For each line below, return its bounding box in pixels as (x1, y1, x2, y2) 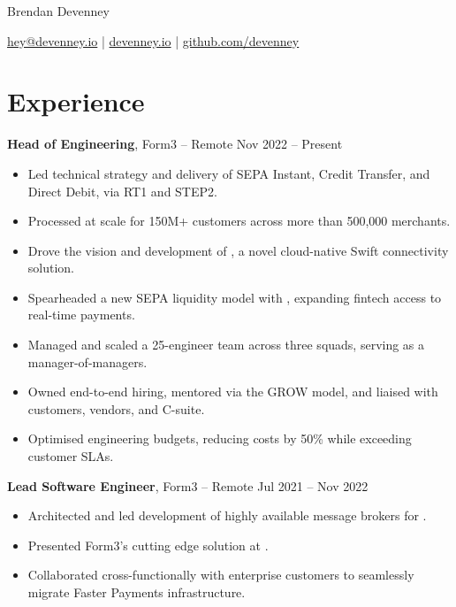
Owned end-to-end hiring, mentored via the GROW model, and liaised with (27, 382, 438, 401)
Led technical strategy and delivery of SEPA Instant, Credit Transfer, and (27, 164, 430, 182)
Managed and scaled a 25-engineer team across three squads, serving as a (27, 335, 425, 354)
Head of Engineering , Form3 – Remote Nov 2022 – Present (7, 134, 343, 153)
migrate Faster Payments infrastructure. (27, 583, 246, 601)
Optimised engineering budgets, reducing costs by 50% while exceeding (27, 429, 412, 448)
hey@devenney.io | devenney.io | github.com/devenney (7, 31, 300, 50)
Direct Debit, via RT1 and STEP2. (27, 181, 217, 200)
